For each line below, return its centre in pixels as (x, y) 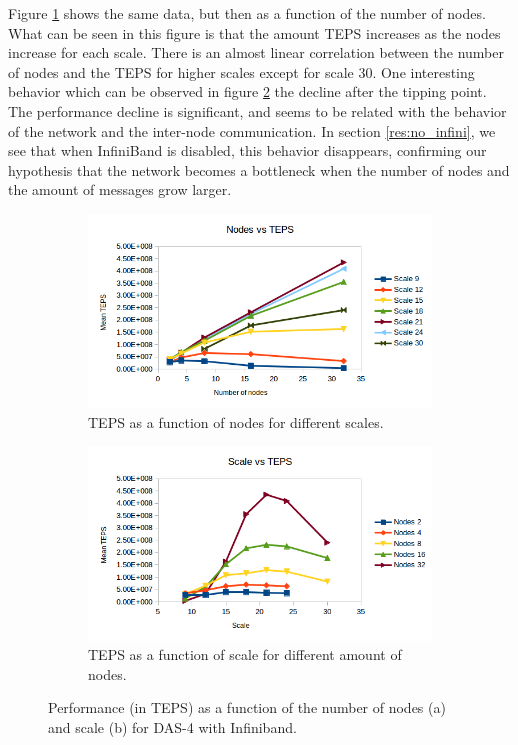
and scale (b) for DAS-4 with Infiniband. (172, 726)
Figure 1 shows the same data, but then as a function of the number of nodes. (247, 13)
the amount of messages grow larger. (120, 189)
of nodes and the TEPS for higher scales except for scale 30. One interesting (241, 71)
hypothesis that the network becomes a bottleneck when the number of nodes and (259, 169)
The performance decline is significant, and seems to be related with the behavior (257, 110)
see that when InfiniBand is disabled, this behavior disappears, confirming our (247, 150)
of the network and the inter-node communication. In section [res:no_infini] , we (252, 130)
